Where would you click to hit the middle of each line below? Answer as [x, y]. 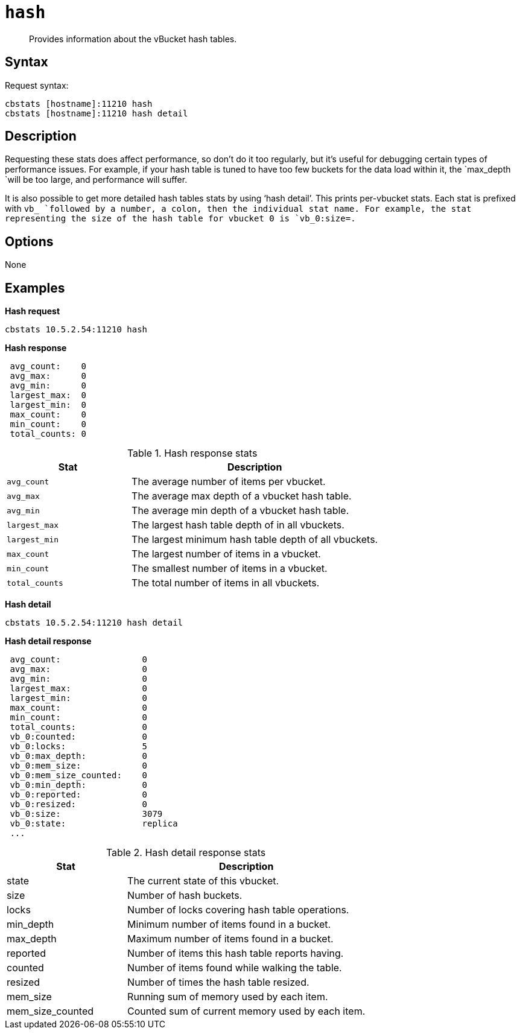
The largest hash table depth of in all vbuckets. [238, 525]
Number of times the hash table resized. [218, 982]
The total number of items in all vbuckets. [226, 583]
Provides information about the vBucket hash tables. [133, 39]
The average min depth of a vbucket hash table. [240, 511]
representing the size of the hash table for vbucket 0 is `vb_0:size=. [180, 219]
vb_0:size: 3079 [86, 814]
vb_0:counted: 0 [79, 737]
